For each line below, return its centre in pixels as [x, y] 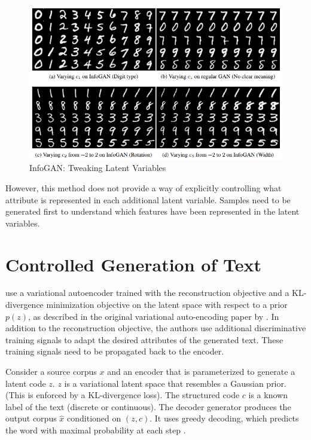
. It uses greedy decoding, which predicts [224, 418]
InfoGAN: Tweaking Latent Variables [98, 168]
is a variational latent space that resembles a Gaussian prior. [175, 383]
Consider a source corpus [51, 371]
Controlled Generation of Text [133, 264]
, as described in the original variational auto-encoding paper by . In [154, 316]
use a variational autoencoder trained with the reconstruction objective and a [147, 293]
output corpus [31, 418]
